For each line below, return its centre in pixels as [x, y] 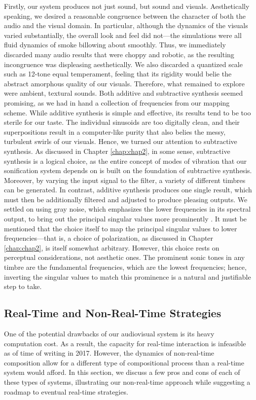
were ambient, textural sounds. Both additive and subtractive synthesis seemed [124, 93]
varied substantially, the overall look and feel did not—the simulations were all [123, 35]
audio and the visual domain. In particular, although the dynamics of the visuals [126, 25]
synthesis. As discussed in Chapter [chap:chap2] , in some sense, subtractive [117, 151]
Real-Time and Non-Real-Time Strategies [113, 313]
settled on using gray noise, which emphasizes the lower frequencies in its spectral [128, 209]
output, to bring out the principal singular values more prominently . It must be [126, 219]
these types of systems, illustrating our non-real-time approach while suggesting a [127, 382]
